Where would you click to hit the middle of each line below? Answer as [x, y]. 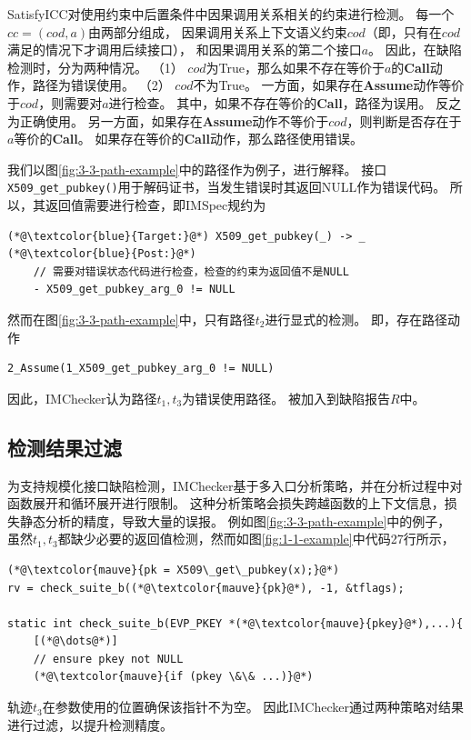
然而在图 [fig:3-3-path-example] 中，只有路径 [131, 319]
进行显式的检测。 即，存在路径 [356, 319]
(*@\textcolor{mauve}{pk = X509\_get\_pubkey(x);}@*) [174, 570]
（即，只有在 [403, 31]
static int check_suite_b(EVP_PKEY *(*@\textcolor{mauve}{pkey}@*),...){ [235, 623]
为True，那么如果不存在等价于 [295, 67]
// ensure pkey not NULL [108, 659]
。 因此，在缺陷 [415, 50]
